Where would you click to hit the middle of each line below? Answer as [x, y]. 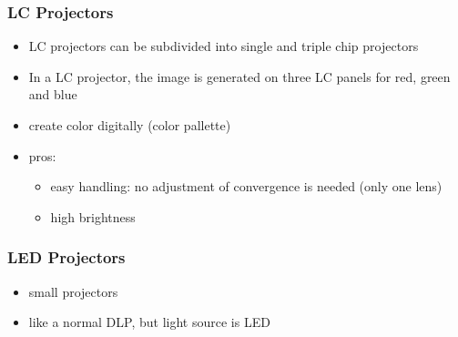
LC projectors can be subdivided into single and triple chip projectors [224, 46]
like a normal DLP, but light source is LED [149, 322]
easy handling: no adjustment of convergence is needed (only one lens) [246, 186]
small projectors [73, 291]
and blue [53, 94]
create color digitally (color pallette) [130, 125]
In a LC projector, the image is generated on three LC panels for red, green [239, 76]
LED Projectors [66, 257]
